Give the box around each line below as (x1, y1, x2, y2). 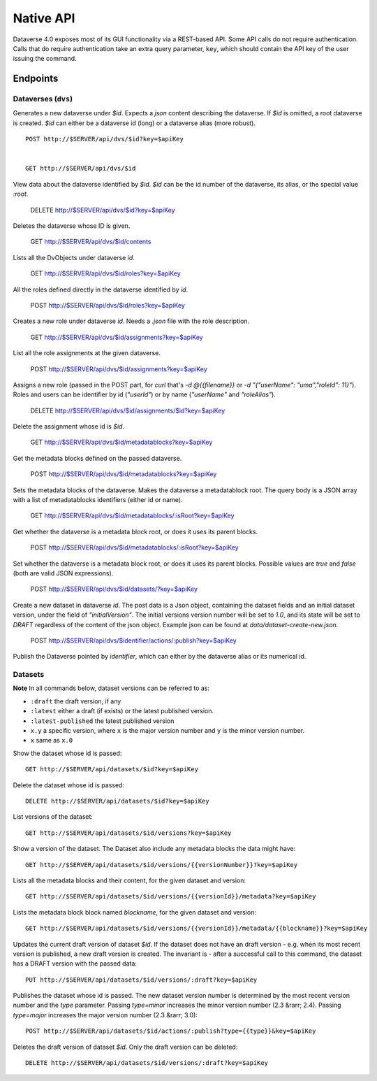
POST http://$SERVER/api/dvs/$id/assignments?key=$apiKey (30, 364, 207, 373)
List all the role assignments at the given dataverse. (13, 349, 161, 357)
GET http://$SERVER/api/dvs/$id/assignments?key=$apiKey (30, 333, 203, 341)
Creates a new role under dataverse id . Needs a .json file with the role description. (13, 317, 250, 325)
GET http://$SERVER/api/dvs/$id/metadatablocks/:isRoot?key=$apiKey (30, 511, 235, 520)
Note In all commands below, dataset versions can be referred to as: (13, 684, 209, 692)
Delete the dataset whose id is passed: (13, 780, 125, 789)
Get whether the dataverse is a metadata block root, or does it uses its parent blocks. (13, 527, 258, 536)
